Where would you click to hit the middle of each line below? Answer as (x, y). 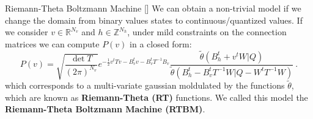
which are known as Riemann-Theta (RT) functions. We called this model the (156, 97)
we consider (27, 32)
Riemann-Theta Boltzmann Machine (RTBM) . (105, 109)
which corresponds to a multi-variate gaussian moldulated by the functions (145, 85)
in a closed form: (161, 43)
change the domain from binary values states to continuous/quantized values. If (154, 20)
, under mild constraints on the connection (207, 32)
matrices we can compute (52, 43)
